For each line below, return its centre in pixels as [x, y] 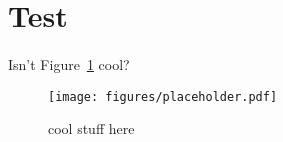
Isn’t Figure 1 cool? [69, 63]
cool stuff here [91, 128]
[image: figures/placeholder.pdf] [163, 96]
